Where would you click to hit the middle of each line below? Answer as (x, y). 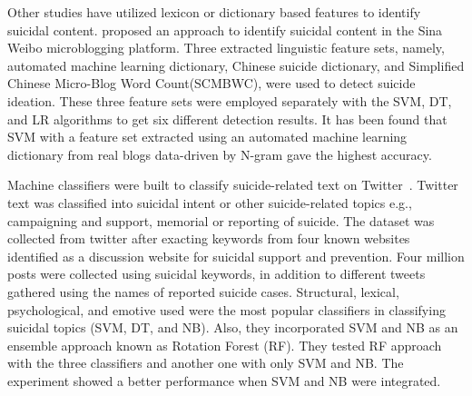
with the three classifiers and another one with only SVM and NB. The (206, 363)
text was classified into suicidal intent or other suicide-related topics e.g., (210, 202)
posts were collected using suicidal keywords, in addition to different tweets (216, 274)
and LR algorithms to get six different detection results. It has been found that (227, 119)
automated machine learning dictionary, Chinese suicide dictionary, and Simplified (236, 65)
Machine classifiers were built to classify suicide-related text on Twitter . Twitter (233, 185)
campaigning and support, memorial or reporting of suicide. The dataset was (221, 220)
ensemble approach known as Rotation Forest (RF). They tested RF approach (225, 345)
